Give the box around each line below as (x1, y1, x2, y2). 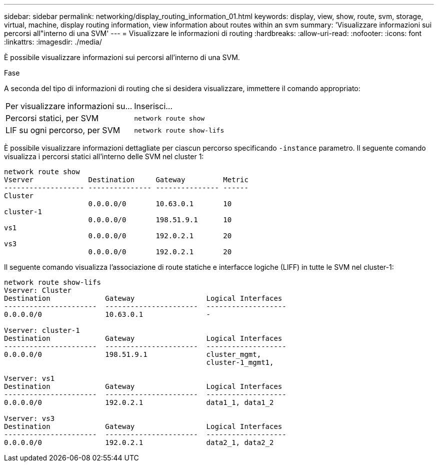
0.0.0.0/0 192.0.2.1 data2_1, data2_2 (4, 438, 274, 446)
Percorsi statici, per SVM (5, 113, 99, 123)
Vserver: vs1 (4, 374, 55, 382)
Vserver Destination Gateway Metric (4, 176, 248, 184)
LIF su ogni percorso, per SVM (5, 125, 120, 135)
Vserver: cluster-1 (4, 326, 80, 334)
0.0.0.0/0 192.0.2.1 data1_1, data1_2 (4, 398, 274, 406)
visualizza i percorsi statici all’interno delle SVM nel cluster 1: (4, 152, 204, 161)
